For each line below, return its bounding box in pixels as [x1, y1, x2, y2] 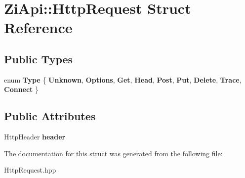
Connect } [4, 84, 39, 94]
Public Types [4, 51, 73, 66]
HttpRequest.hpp [4, 165, 56, 175]
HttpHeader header [4, 132, 66, 142]
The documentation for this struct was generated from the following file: [4, 148, 223, 158]
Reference [4, 17, 73, 38]
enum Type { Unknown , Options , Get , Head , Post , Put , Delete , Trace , [4, 74, 242, 85]
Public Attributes [4, 108, 96, 124]
